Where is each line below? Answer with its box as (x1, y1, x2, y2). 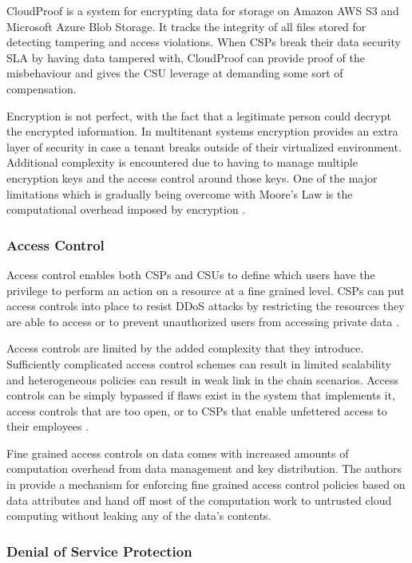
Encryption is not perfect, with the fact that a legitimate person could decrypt (6, 107, 391, 124)
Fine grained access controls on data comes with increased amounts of (6, 444, 349, 461)
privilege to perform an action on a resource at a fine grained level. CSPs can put (6, 281, 405, 298)
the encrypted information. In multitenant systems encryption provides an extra (6, 123, 398, 140)
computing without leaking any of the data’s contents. (6, 507, 271, 524)
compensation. (6, 80, 77, 96)
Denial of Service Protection (6, 541, 192, 561)
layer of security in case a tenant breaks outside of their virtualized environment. (6, 138, 402, 155)
